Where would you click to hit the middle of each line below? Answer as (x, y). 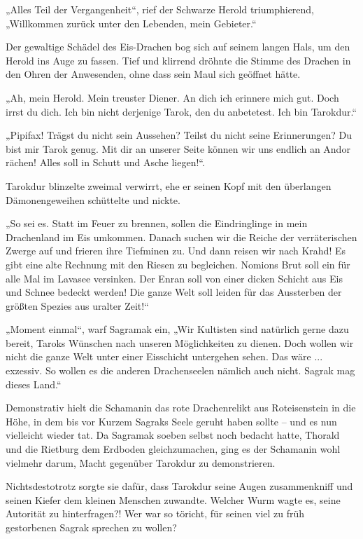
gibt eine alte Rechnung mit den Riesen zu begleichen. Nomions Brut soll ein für (178, 264)
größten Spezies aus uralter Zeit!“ (77, 305)
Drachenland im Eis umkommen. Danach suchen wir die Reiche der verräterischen (181, 237)
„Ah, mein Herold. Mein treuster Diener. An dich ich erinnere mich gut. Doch (172, 97)
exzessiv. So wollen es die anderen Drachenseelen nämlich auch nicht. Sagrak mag (180, 370)
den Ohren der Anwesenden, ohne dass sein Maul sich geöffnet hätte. (153, 74)
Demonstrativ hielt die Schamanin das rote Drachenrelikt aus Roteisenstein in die (181, 408)
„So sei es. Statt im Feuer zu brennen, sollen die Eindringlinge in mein (157, 223)
